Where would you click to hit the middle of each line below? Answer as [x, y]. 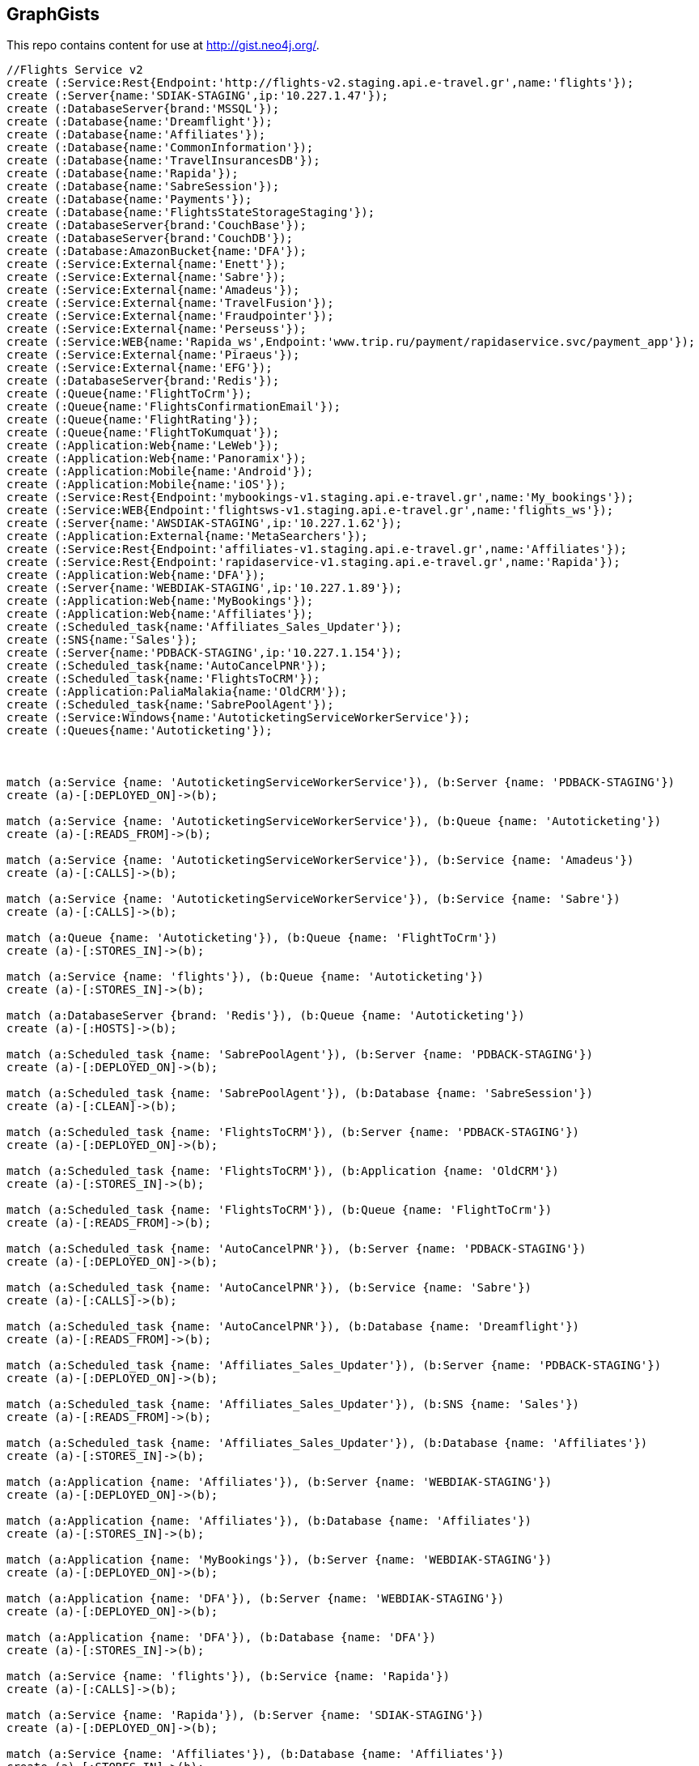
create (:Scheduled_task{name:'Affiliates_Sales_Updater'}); [204, 627]
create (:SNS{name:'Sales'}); [102, 640]
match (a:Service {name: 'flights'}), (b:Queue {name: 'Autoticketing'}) [246, 977]
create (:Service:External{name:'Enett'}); [146, 264]
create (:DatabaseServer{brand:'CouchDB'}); [150, 238]
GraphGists [53, 14]
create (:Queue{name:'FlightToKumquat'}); [143, 433]
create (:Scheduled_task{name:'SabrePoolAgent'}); [170, 705]
